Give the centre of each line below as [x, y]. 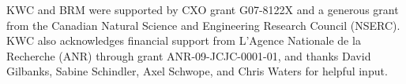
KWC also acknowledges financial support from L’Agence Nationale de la [184, 40]
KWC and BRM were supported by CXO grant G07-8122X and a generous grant [203, 9]
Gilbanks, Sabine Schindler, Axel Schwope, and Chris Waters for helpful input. [197, 71]
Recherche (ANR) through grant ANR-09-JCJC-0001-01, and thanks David [189, 55]
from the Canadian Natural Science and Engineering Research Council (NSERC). [203, 25]
